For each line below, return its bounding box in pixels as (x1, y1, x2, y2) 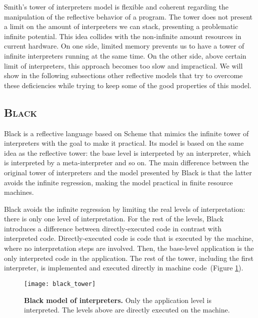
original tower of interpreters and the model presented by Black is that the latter (4, 167, 252, 177)
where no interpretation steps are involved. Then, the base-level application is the (4, 243, 254, 253)
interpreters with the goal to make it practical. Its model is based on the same (4, 138, 244, 148)
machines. (4, 187, 34, 197)
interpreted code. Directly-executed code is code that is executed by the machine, (4, 233, 253, 243)
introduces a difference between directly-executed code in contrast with (4, 223, 222, 233)
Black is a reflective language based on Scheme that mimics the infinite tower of (4, 128, 249, 138)
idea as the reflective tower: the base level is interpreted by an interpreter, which (4, 147, 251, 158)
